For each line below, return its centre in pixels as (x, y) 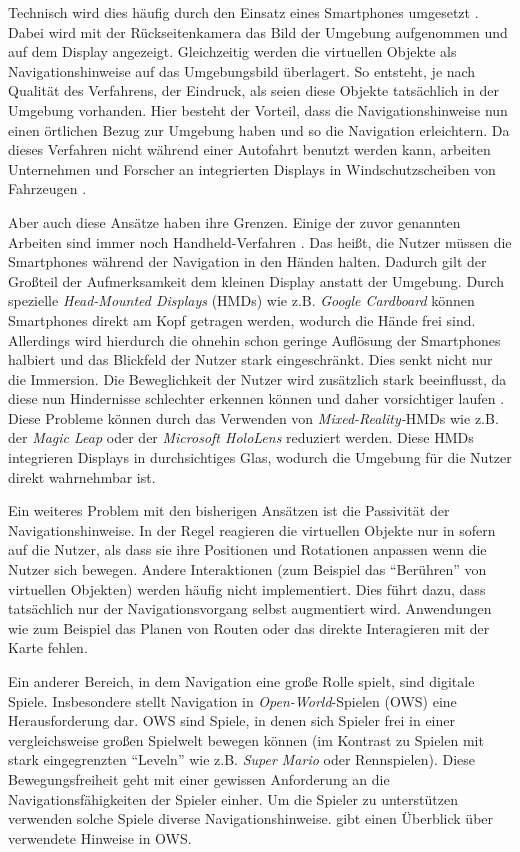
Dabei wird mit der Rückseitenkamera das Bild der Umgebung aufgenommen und (258, 31)
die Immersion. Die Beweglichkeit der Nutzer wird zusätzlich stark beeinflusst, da (257, 378)
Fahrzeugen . (47, 188)
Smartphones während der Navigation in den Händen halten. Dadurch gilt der (247, 261)
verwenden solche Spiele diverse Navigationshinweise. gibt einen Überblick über (251, 818)
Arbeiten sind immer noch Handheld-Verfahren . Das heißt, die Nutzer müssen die (260, 241)
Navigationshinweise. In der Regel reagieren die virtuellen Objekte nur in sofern (252, 529)
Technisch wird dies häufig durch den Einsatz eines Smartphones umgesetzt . (243, 12)
